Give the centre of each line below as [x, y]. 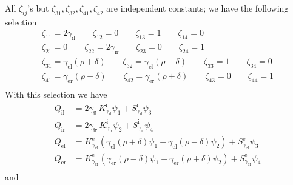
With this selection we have [56, 94]
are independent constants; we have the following [197, 8]
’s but [38, 8]
